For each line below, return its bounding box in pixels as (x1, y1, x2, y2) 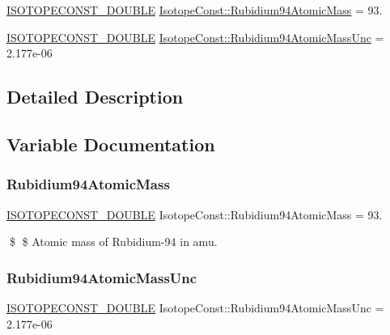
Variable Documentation (6, 131, 215, 156)
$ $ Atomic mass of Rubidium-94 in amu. (9, 233, 218, 250)
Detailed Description (6, 84, 184, 109)
